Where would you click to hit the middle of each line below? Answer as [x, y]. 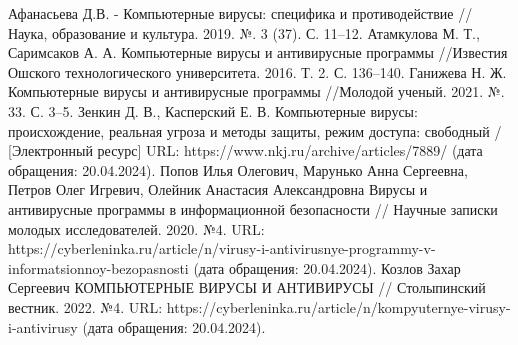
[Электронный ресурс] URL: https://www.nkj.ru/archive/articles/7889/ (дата [245, 150]
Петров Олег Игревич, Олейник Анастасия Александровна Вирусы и [218, 189]
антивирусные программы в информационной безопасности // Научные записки [253, 208]
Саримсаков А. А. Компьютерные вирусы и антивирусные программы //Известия [258, 52]
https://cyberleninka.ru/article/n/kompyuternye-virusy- [338, 306]
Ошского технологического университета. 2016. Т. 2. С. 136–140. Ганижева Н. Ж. [257, 71]
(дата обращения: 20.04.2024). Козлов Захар [327, 267]
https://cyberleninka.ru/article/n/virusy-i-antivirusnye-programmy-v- [222, 248]
